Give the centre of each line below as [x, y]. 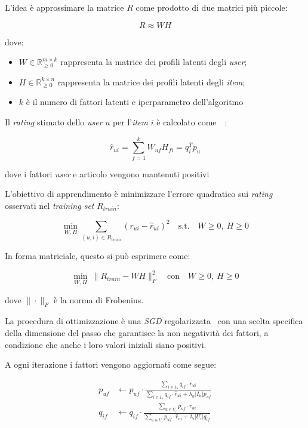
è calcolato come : [192, 121]
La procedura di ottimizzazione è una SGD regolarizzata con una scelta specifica [154, 321]
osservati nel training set [50, 205]
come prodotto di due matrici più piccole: [212, 7]
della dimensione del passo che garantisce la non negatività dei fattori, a [137, 332]
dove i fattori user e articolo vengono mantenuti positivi [107, 173]
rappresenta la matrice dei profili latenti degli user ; [154, 62]
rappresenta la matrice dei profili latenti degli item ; [151, 81]
